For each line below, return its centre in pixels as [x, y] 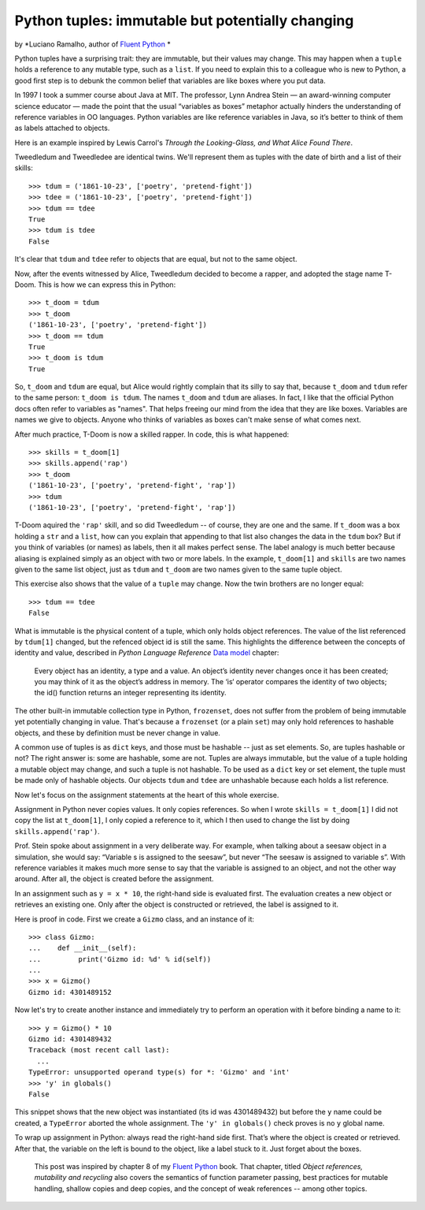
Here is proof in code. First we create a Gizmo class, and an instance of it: [135, 919]
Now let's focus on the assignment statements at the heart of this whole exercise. [147, 795]
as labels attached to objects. [62, 128]
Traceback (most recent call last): [99, 1050]
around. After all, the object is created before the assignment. [114, 879]
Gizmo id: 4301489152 [70, 992]
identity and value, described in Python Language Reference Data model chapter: [147, 653]
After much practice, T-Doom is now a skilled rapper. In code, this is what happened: [152, 434]
